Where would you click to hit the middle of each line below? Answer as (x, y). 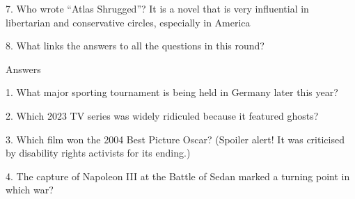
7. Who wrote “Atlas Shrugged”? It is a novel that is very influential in (157, 8)
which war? (30, 190)
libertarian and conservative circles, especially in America (128, 22)
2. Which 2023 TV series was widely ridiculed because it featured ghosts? (162, 115)
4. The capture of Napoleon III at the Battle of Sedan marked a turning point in (178, 176)
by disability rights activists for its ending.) (98, 153)
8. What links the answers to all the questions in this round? (135, 46)
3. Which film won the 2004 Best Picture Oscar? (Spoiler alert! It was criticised (175, 139)
